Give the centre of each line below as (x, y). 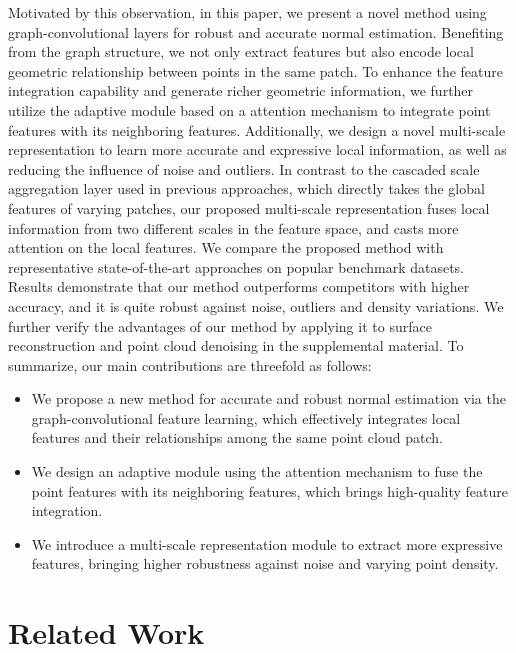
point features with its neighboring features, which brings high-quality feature (269, 490)
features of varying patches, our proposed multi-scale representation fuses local (249, 207)
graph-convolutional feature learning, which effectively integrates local (246, 417)
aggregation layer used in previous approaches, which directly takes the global (246, 188)
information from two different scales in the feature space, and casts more (233, 227)
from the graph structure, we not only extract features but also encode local (241, 51)
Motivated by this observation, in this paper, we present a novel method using (247, 12)
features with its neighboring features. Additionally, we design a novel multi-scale (257, 129)
